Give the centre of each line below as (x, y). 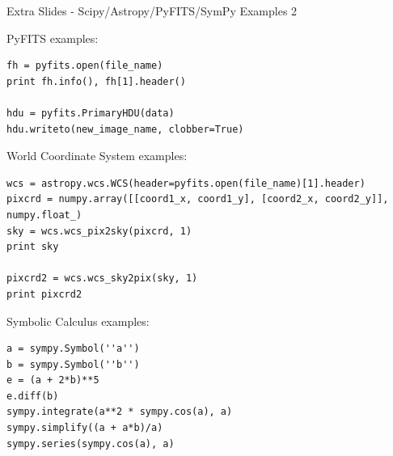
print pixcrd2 (44, 294)
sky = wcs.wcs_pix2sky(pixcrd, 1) (99, 231)
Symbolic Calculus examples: (78, 321)
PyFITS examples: (53, 38)
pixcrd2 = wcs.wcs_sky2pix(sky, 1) (102, 279)
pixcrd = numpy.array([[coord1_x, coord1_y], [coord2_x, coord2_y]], (198, 199)
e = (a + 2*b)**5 (53, 380)
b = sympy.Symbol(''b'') (73, 364)
